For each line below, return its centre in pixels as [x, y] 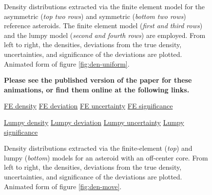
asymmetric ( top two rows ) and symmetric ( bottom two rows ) [95, 16]
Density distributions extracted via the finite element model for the [104, 6]
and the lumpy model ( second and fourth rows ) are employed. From [105, 35]
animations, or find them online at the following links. [97, 89]
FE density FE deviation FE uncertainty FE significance [88, 106]
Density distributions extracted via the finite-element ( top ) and [98, 148]
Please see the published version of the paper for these [98, 80]
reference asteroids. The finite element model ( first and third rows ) [103, 26]
